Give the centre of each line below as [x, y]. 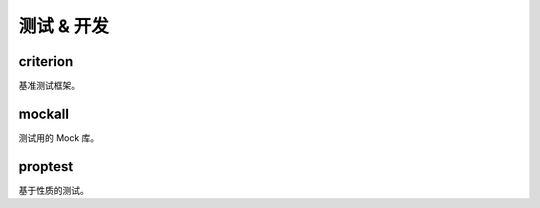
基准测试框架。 [49, 86]
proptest [46, 166]
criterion [46, 61]
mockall [44, 113]
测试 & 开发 [64, 26]
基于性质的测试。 [53, 190]
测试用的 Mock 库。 [59, 137]
